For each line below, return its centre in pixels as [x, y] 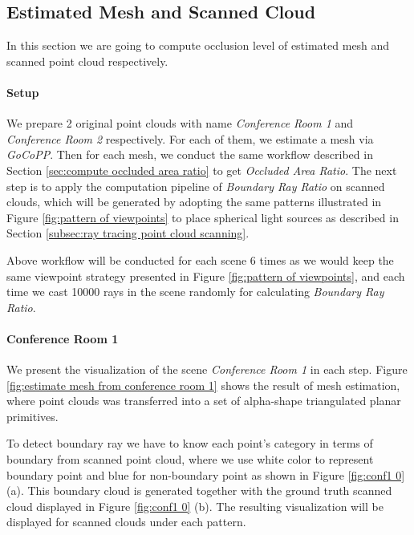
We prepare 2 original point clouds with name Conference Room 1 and [180, 123]
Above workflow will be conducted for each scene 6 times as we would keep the [200, 259]
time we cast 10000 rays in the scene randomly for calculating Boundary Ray [195, 292]
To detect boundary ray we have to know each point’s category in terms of [190, 443]
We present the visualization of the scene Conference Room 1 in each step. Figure [207, 369]
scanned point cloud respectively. [87, 61]
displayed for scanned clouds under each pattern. [126, 522]
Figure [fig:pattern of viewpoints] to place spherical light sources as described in [203, 217]
